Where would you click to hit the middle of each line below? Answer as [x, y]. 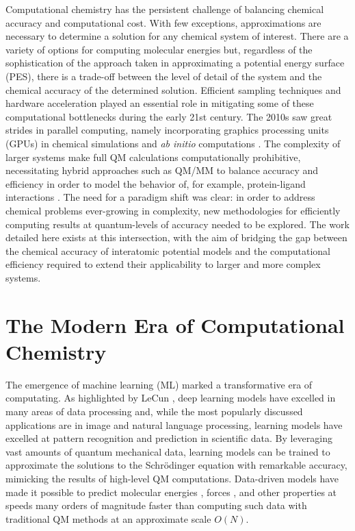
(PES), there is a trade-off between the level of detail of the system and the [164, 76]
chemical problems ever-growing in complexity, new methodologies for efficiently [173, 210]
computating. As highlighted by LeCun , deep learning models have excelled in [171, 398]
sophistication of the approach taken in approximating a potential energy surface [175, 63]
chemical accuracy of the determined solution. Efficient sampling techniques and [173, 89]
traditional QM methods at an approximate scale [108, 518]
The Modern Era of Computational [175, 324]
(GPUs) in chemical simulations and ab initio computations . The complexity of [173, 143]
